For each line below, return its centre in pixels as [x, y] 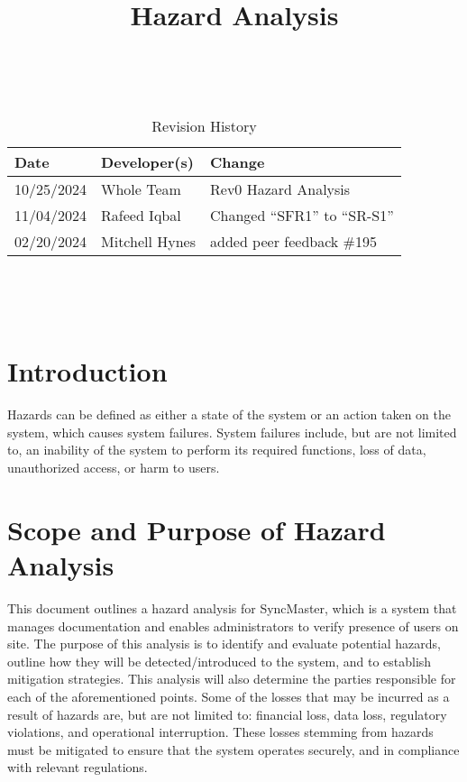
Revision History [204, 125]
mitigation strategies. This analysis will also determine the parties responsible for [232, 679]
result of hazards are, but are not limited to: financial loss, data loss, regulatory [227, 714]
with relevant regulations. [78, 767]
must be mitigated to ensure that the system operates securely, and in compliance [233, 749]
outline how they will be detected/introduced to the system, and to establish [220, 661]
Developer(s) [147, 161]
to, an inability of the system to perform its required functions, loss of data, [217, 450]
